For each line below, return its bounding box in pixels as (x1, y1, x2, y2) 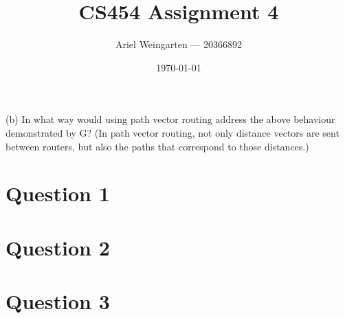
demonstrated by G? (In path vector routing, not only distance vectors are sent (5, 125, 340, 139)
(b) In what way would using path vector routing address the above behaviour (5, 112, 335, 126)
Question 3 (5, 287, 110, 315)
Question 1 (5, 179, 110, 207)
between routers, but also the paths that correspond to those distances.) (5, 139, 309, 153)
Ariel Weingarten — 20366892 (115, 37, 243, 52)
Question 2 (5, 233, 110, 261)
